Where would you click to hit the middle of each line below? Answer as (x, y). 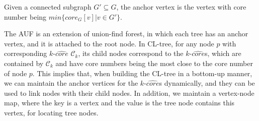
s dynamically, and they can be (207, 83)
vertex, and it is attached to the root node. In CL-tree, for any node (109, 43)
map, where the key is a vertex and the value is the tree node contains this (119, 103)
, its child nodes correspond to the (131, 53)
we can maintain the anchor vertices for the (71, 83)
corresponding (26, 53)
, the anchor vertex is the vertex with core (181, 7)
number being (25, 16)
